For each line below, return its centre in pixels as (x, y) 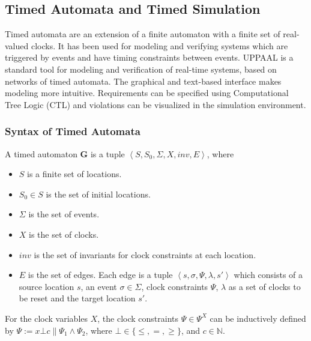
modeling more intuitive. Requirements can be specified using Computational (147, 93)
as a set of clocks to (264, 286)
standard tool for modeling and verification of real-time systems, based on (141, 69)
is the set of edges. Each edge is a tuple (100, 275)
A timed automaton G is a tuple (65, 153)
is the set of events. (64, 214)
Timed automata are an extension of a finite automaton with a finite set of (143, 34)
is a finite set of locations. (74, 174)
